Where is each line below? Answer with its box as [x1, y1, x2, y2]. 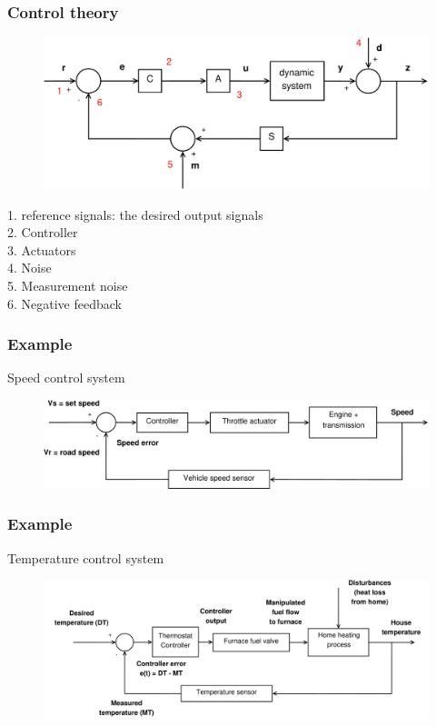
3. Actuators [7, 240, 76, 259]
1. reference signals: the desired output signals [7, 204, 263, 224]
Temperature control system [7, 548, 164, 567]
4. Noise [7, 258, 52, 277]
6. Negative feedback [7, 293, 122, 313]
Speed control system [7, 368, 125, 387]
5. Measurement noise [7, 276, 128, 295]
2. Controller [7, 223, 78, 242]
